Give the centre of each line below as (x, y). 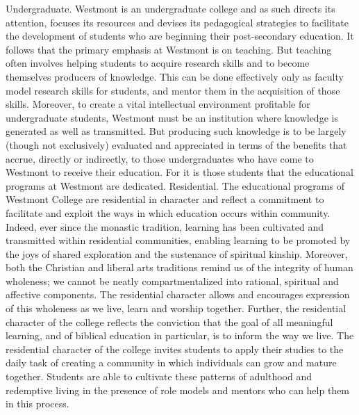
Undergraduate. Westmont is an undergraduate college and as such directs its (170, 8)
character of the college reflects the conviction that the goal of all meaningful (169, 322)
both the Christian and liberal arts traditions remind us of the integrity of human (179, 267)
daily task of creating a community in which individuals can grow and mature (171, 363)
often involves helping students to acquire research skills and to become (158, 63)
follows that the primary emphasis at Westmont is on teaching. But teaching (169, 49)
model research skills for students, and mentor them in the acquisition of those (173, 90)
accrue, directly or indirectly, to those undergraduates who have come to (160, 158)
